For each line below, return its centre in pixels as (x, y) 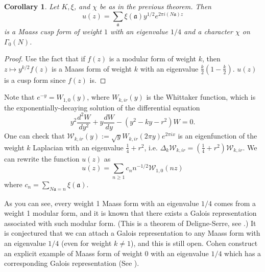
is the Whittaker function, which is (201, 97)
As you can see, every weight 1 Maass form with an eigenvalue (102, 203)
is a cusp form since (35, 80)
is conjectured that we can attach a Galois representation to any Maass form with (132, 233)
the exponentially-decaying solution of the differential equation (102, 107)
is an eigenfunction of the (218, 136)
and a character (208, 31)
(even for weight (86, 243)
